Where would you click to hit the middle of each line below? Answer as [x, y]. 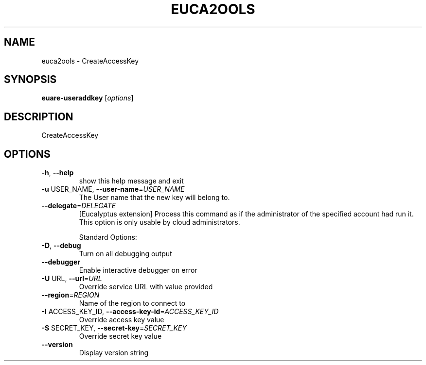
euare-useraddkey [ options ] [88, 98]
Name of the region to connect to [132, 303]
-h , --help [58, 173]
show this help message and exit [131, 181]
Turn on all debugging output [125, 254]
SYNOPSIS [30, 80]
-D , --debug [61, 246]
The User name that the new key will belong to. [154, 198]
